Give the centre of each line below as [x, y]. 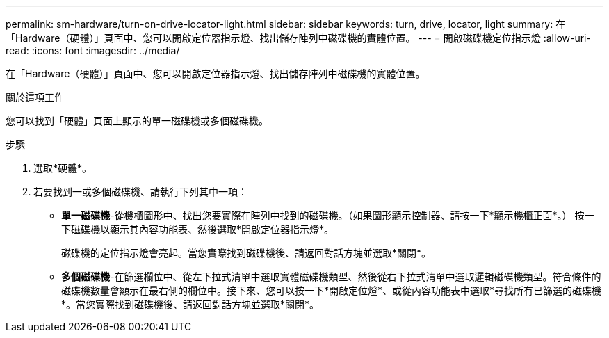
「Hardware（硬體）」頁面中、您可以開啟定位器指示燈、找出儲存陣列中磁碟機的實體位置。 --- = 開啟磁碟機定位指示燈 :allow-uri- [298, 38]
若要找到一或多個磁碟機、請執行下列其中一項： [140, 192]
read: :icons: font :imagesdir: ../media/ [93, 50]
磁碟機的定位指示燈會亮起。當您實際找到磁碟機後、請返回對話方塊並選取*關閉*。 [246, 253]
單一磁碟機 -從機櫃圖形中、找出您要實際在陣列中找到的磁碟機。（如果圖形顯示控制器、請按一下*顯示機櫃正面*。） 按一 [328, 215]
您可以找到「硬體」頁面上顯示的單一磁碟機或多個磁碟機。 [137, 121]
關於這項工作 [35, 97]
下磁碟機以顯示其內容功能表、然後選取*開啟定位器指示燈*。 [198, 229]
